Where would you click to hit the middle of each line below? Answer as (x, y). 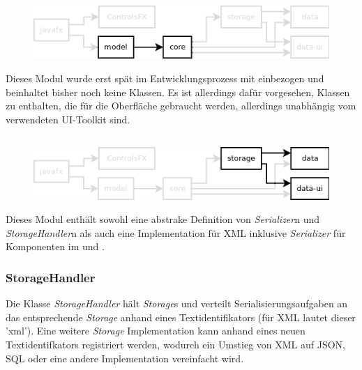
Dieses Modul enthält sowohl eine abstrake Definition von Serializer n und (163, 219)
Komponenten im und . (55, 246)
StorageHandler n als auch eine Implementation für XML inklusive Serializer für (176, 232)
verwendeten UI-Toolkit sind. (68, 119)
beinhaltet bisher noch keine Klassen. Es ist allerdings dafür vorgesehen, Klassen (178, 92)
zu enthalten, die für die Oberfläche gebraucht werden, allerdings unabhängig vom (181, 106)
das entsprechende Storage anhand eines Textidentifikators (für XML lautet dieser (181, 317)
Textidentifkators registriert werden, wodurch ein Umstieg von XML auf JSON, (175, 345)
